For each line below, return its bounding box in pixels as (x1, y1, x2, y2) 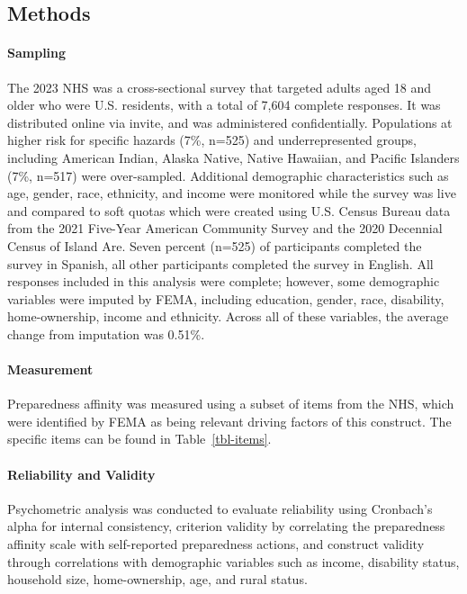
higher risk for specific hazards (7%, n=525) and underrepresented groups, (7, 130, 417, 149)
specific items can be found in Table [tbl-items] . (7, 429, 272, 448)
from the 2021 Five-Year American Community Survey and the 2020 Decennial (7, 219, 443, 238)
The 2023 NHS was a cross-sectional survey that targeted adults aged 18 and (7, 77, 432, 96)
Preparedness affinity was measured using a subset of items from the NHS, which (7, 394, 454, 413)
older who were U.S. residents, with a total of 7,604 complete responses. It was (7, 95, 441, 114)
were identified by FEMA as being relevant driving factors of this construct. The (7, 411, 452, 430)
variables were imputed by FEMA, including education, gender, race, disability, (7, 289, 445, 308)
